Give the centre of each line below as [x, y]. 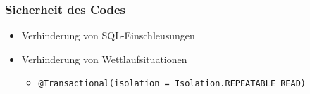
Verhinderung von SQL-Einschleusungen [108, 35]
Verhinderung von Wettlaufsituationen [104, 59]
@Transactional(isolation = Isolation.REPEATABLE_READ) [172, 84]
